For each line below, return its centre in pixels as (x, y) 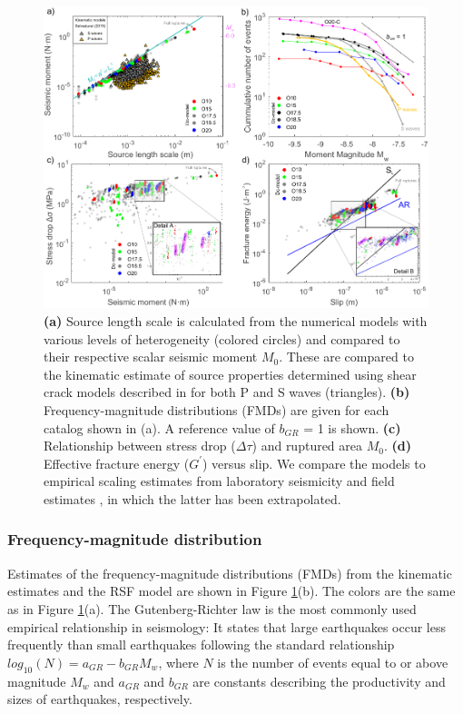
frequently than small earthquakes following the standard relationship (201, 645)
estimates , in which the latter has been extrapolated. (192, 498)
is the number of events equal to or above (333, 662)
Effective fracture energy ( (117, 463)
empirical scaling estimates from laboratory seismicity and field (219, 481)
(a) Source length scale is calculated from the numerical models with (236, 321)
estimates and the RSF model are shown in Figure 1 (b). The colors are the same (231, 591)
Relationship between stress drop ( (140, 446)
